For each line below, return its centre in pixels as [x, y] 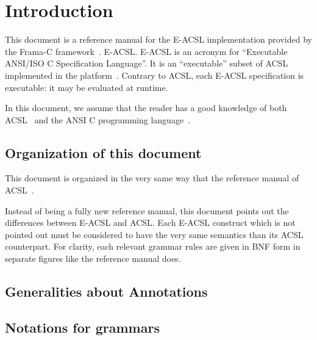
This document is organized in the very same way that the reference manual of [152, 178]
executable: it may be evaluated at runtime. [87, 87]
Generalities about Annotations [106, 291]
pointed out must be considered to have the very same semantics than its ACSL [154, 234]
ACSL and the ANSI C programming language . [98, 119]
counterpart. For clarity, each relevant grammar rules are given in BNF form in [153, 246]
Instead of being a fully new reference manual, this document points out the [147, 210]
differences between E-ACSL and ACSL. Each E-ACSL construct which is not [150, 222]
